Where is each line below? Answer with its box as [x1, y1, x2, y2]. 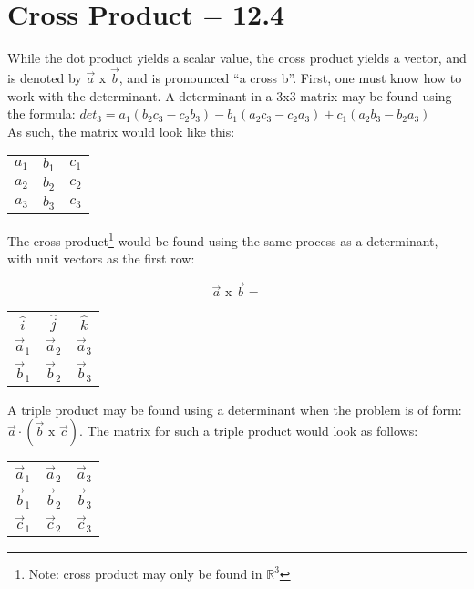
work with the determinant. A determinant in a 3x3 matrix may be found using [7, 86, 452, 105]
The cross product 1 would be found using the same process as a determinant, [7, 229, 438, 250]
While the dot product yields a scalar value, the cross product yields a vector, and [7, 48, 467, 67]
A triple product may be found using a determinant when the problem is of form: [7, 399, 462, 418]
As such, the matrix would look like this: [7, 121, 235, 140]
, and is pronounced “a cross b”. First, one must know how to [118, 67, 462, 87]
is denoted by [7, 67, 82, 87]
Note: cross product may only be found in [28, 563, 263, 583]
